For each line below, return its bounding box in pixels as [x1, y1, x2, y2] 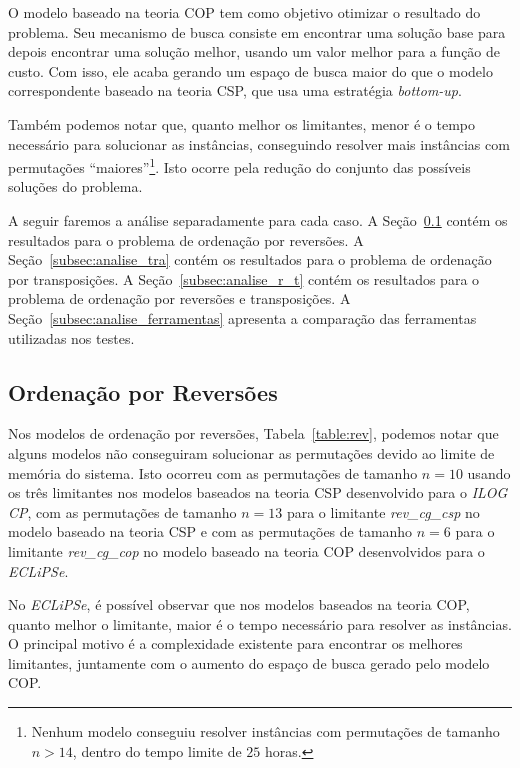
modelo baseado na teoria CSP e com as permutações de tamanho [8, 521, 413, 542]
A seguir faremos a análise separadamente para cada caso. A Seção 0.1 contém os [8, 210, 508, 230]
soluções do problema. [8, 176, 143, 197]
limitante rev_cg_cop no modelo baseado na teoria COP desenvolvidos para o [8, 540, 485, 561]
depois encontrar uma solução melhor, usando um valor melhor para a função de [8, 41, 501, 62]
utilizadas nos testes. [8, 327, 135, 348]
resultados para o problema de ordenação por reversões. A [8, 229, 364, 250]
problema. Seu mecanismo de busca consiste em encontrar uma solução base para [8, 21, 506, 42]
